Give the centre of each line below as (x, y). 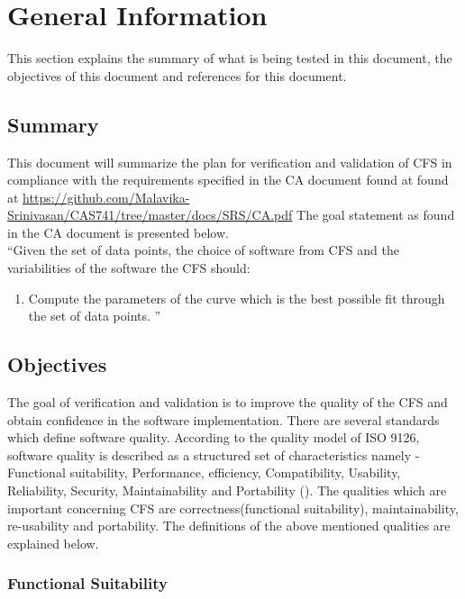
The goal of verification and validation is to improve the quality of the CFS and (228, 402)
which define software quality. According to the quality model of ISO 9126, (214, 437)
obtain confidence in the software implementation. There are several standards (223, 419)
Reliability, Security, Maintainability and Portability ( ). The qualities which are (227, 490)
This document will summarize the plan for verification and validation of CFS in (230, 162)
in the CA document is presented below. (118, 232)
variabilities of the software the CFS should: (129, 268)
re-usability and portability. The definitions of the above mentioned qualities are (229, 526)
